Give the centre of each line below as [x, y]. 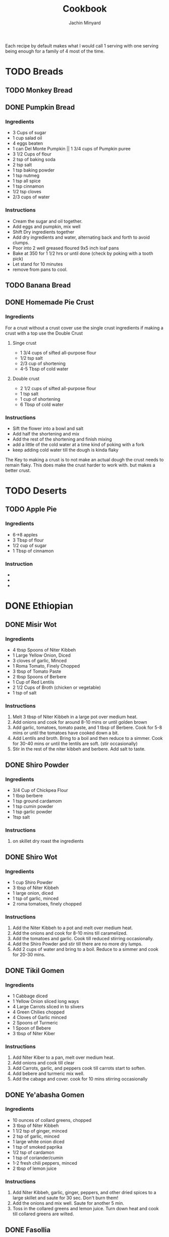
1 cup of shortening [40, 399]
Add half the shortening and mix [46, 434]
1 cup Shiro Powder [33, 882]
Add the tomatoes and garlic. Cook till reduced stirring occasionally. [83, 939]
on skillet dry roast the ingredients [48, 841]
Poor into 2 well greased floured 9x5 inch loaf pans [66, 248]
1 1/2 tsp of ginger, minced [40, 1131]
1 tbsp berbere [27, 795]
